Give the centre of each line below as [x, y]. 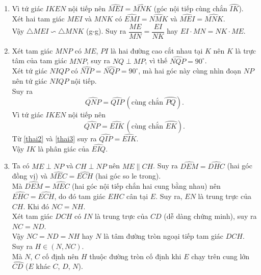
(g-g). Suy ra [106, 31]
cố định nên [60, 256]
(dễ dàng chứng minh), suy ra [210, 216]
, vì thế [156, 60]
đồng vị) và [30, 176]
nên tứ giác [30, 80]
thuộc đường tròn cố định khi [135, 256]
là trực [246, 50]
